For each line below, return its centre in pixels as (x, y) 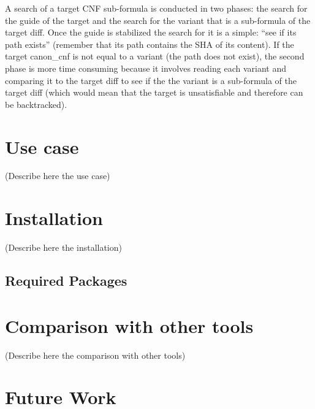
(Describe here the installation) (63, 247)
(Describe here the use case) (58, 176)
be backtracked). (36, 104)
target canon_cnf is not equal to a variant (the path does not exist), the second (155, 56)
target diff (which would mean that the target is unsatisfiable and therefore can (154, 92)
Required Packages (66, 281)
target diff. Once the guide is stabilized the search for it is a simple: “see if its (151, 32)
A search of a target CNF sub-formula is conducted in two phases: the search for (156, 8)
